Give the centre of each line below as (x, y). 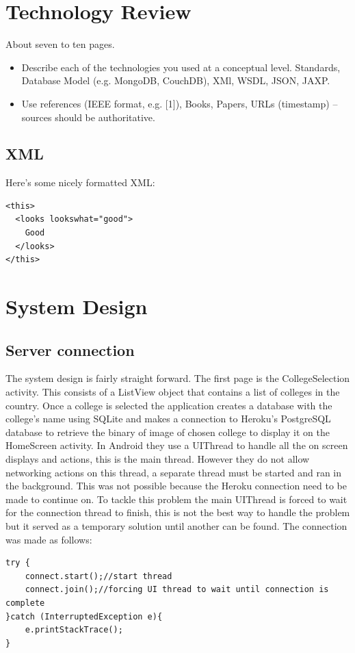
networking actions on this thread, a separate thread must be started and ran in (174, 472)
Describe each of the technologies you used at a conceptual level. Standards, (181, 67)
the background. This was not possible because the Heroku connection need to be (176, 486)
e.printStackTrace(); (74, 630)
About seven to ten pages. (60, 44)
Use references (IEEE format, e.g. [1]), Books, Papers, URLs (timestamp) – (180, 103)
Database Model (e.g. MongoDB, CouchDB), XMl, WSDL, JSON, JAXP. (176, 80)
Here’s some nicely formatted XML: (80, 182)
